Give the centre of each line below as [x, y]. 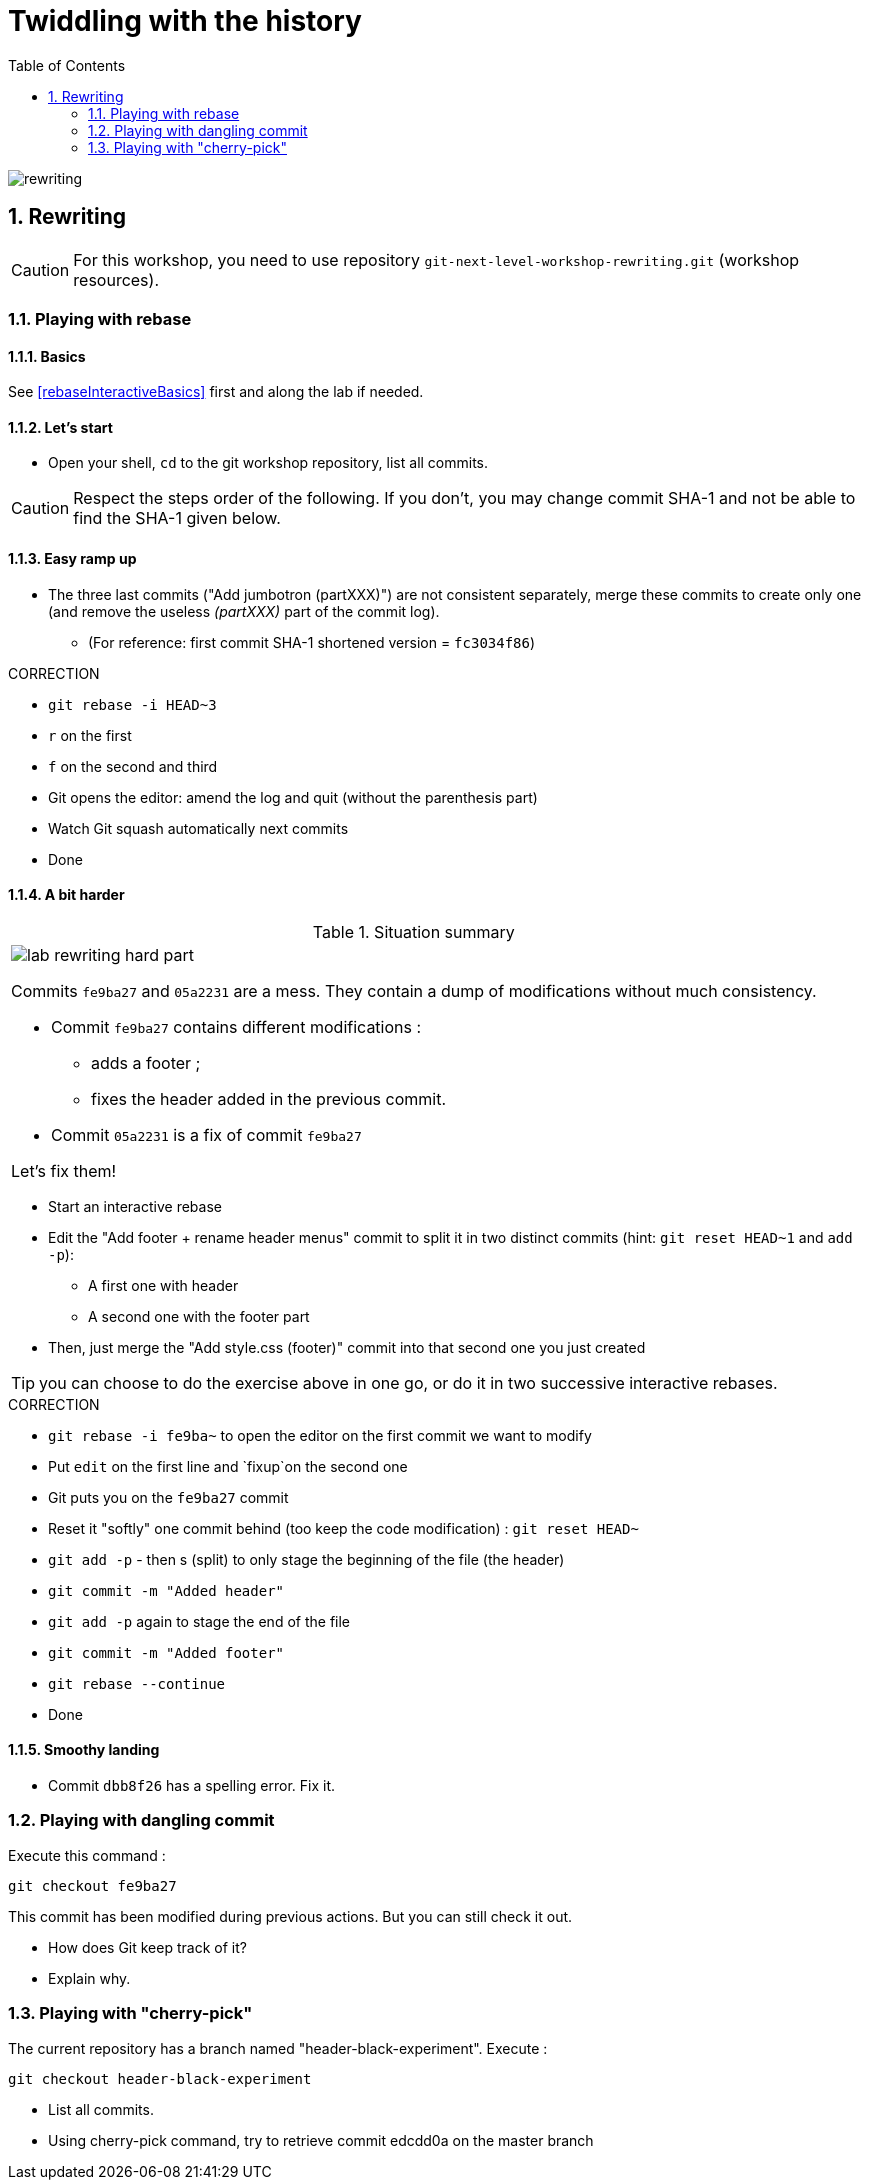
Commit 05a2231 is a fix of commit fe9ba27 [206, 1134]
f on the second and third [133, 766]
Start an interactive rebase [135, 1206]
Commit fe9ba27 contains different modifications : [236, 1026]
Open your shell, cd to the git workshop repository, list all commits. [268, 463]
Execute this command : [87, 1855]
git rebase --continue [137, 1683]
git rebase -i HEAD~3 [132, 704]
